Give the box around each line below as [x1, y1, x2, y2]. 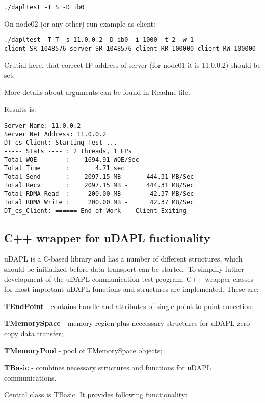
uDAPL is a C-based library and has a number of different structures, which [4, 253, 243, 264]
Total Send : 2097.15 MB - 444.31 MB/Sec [4, 173, 194, 180]
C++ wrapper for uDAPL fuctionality [4, 229, 210, 245]
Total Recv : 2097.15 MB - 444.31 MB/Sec [4, 181, 194, 189]
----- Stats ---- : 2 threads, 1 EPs [4, 147, 132, 155]
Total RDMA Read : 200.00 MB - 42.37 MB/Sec [4, 190, 194, 198]
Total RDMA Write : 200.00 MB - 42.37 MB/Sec [4, 198, 194, 206]
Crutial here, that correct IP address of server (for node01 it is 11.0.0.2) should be [4, 59, 261, 70]
